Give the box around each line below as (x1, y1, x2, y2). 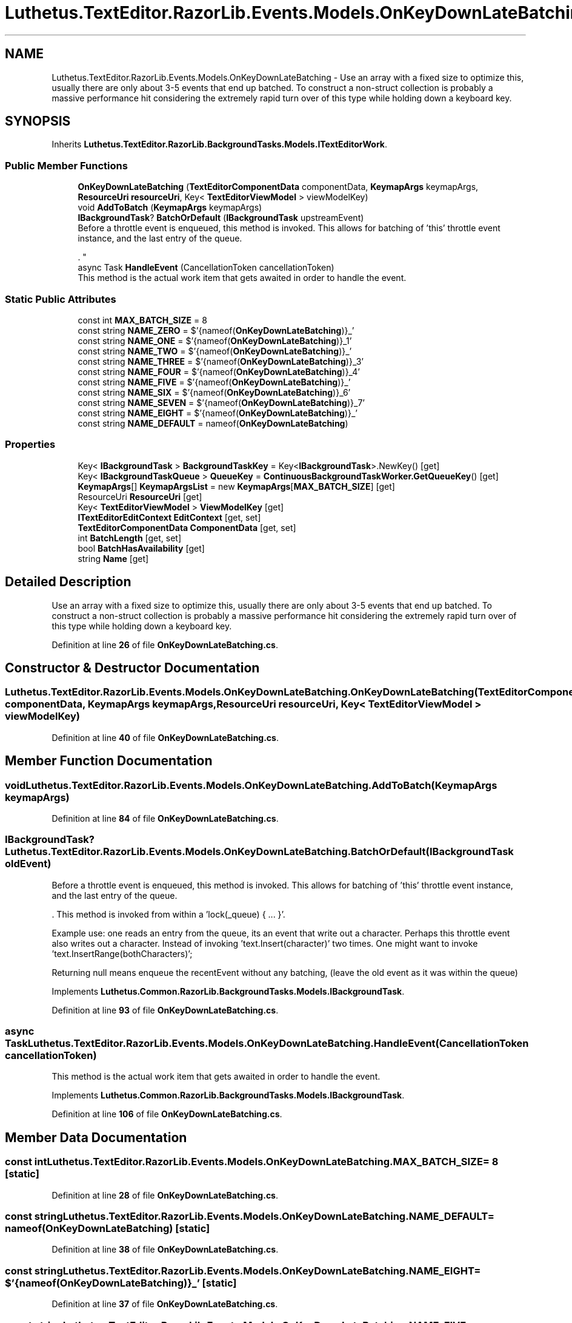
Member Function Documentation (5, 753, 213, 769)
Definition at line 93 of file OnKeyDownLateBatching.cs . (52, 1004, 279, 1015)
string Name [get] (78, 553, 149, 564)
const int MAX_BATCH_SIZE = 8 (78, 314, 207, 325)
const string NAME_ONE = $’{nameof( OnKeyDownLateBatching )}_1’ (78, 335, 352, 346)
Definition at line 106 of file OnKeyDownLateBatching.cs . (52, 1109, 282, 1120)
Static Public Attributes (5, 293, 116, 305)
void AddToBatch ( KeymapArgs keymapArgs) (78, 202, 262, 213)
